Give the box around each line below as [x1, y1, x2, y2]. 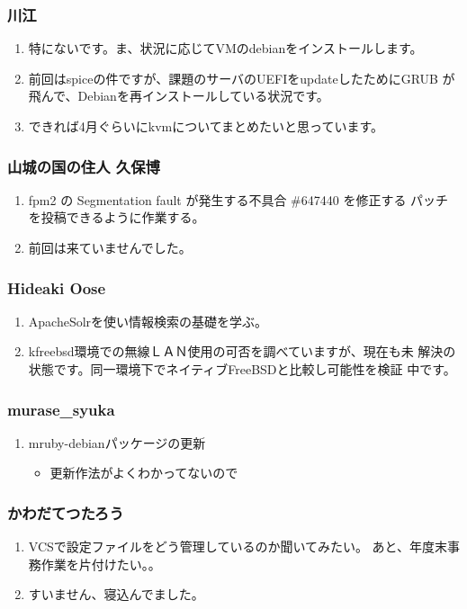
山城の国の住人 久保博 [7, 155, 160, 177]
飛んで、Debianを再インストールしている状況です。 [28, 86, 329, 105]
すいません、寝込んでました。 [28, 585, 204, 604]
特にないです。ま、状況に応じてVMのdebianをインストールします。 [28, 39, 423, 58]
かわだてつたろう [7, 501, 124, 524]
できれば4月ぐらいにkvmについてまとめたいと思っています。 [28, 117, 384, 135]
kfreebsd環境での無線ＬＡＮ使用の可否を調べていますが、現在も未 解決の [28, 342, 456, 361]
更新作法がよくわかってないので [49, 463, 238, 482]
